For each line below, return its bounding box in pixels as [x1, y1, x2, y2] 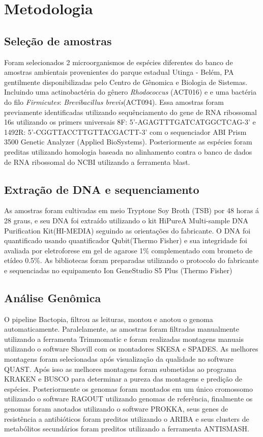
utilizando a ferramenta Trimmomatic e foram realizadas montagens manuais [4, 333, 244, 344]
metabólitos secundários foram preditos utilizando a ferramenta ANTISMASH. [4, 423, 249, 434]
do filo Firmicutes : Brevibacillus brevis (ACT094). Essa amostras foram [4, 96, 224, 107]
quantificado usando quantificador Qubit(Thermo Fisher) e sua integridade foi [4, 235, 247, 246]
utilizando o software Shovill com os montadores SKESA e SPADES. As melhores [4, 343, 258, 354]
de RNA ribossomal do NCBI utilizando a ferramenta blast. [4, 156, 190, 167]
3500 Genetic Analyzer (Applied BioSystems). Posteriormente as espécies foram [4, 136, 252, 147]
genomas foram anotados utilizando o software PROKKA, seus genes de [4, 403, 228, 414]
